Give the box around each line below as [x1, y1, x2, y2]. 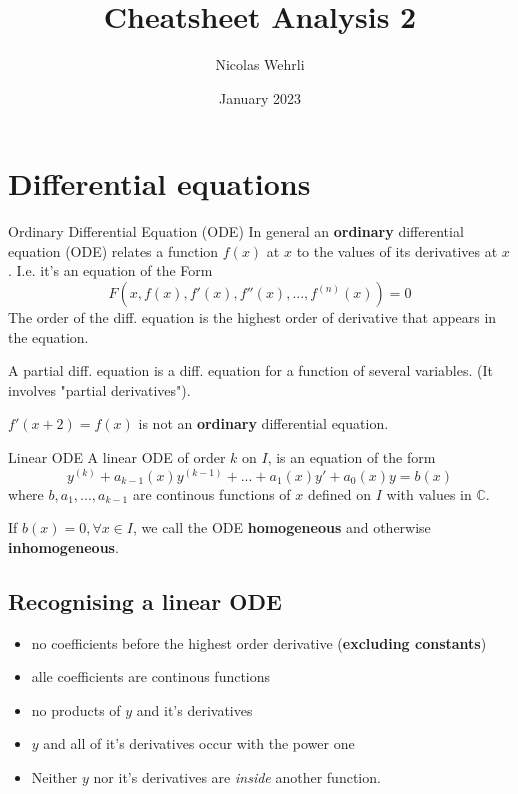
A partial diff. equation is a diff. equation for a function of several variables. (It [8, 360, 493, 381]
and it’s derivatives [136, 699, 253, 720]
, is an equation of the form [267, 447, 436, 467]
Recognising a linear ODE [8, 585, 282, 616]
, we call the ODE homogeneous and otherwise [133, 517, 431, 538]
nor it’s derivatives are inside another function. [93, 766, 381, 787]
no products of [31, 699, 121, 720]
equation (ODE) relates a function [8, 240, 219, 261]
